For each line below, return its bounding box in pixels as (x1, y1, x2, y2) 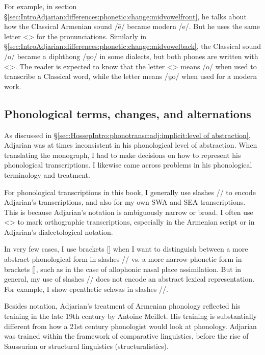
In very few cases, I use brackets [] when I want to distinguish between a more (4, 243, 248, 254)
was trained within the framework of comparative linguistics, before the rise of (4, 331, 249, 341)
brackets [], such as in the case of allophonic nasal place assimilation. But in (4, 263, 242, 274)
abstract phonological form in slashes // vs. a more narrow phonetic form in (4, 254, 242, 264)
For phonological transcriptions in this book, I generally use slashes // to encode (4, 186, 256, 197)
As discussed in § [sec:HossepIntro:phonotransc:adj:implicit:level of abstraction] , (4, 129, 251, 140)
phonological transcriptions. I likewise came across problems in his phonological (4, 159, 252, 170)
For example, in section (4, 1, 77, 11)
